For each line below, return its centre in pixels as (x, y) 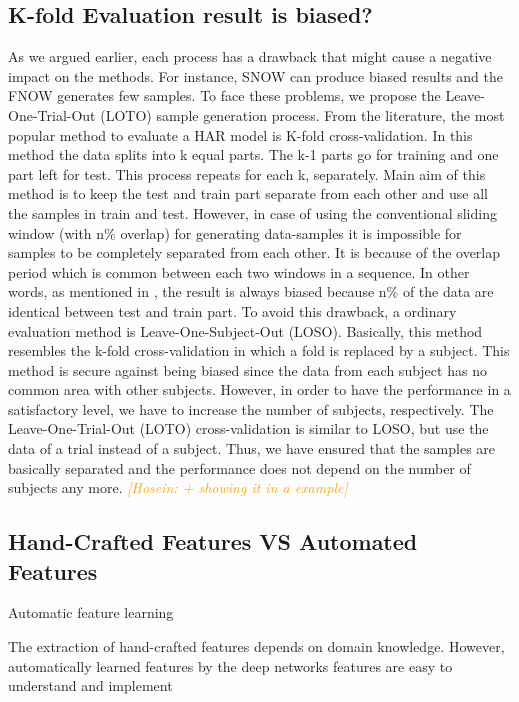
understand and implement (90, 685)
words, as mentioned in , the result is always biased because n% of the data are (251, 291)
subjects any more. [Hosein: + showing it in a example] (178, 487)
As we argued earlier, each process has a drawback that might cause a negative (250, 56)
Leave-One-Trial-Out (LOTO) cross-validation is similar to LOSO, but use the (248, 428)
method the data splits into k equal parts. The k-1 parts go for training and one (253, 154)
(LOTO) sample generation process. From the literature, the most (302, 114)
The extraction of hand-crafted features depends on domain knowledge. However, (256, 646)
